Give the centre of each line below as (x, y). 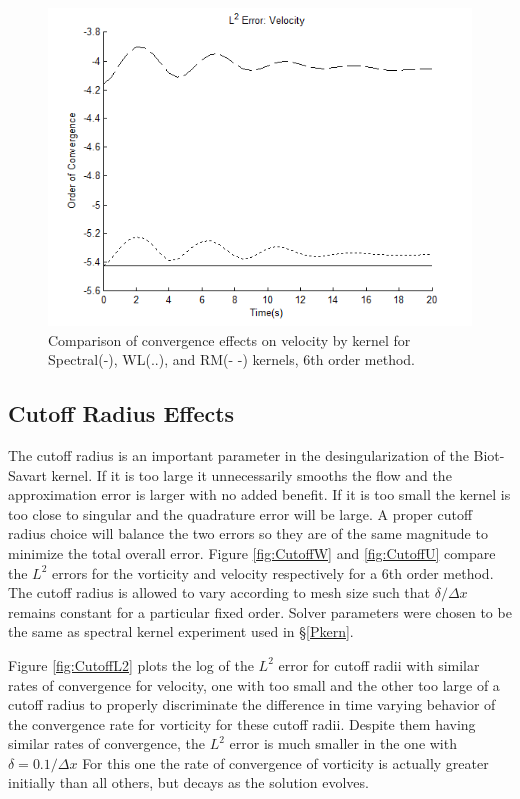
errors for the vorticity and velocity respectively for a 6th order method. (273, 572)
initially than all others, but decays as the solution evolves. (188, 782)
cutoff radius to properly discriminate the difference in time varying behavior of (252, 704)
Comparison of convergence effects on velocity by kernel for (229, 339)
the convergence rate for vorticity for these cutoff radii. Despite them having (242, 723)
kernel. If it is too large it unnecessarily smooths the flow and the (251, 474)
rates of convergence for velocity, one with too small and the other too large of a (254, 684)
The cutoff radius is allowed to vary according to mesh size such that (219, 592)
